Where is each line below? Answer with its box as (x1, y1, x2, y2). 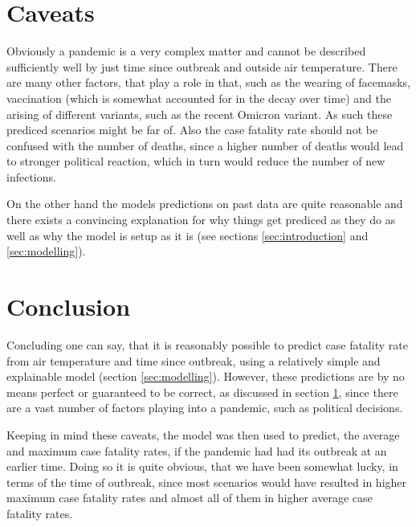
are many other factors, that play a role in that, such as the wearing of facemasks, (6, 74, 410, 91)
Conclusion (6, 290, 131, 323)
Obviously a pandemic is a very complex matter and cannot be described (6, 43, 366, 59)
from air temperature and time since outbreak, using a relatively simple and (6, 352, 381, 369)
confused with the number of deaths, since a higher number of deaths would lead (6, 137, 404, 153)
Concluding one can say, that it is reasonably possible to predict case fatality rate (6, 336, 408, 353)
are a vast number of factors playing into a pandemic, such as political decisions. (6, 399, 403, 416)
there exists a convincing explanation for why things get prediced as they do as (6, 211, 396, 228)
